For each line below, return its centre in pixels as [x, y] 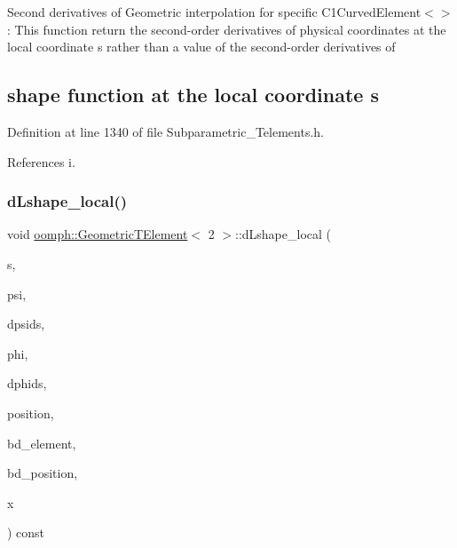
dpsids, [26, 324]
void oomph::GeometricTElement [98, 234]
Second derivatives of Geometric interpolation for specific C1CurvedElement [214, 12]
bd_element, [42, 443]
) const [26, 532]
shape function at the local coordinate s [193, 95]
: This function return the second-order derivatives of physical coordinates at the [227, 29]
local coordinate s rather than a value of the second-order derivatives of [201, 47]
